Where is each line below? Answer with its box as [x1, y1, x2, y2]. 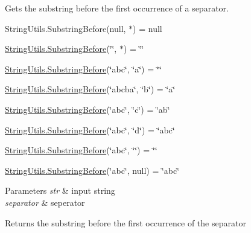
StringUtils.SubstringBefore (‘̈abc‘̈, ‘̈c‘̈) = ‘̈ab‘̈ [5, 103, 170, 115]
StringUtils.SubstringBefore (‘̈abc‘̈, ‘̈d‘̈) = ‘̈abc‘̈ [5, 123, 175, 136]
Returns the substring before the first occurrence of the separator [5, 216, 246, 229]
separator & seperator [5, 196, 85, 208]
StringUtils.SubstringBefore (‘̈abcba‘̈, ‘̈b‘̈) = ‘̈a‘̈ [5, 83, 176, 95]
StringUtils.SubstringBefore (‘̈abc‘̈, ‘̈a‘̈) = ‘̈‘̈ [5, 62, 162, 75]
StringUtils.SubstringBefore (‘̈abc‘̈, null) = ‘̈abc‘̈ [5, 164, 180, 176]
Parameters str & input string [5, 184, 115, 197]
